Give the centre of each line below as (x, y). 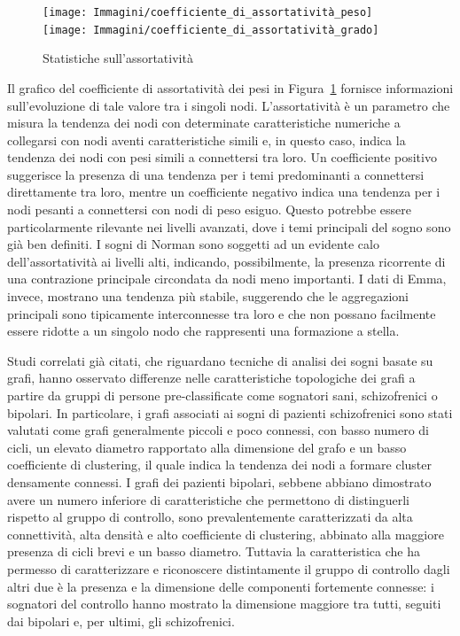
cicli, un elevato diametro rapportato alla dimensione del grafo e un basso (207, 447)
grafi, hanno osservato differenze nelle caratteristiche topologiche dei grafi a (211, 378)
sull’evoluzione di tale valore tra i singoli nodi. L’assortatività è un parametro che (229, 105)
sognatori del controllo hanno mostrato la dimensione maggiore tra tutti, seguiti (224, 604)
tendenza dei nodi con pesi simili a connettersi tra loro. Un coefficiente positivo (222, 157)
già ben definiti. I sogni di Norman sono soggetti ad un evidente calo (193, 244)
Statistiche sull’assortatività (118, 58)
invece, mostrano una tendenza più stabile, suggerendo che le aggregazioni (208, 296)
